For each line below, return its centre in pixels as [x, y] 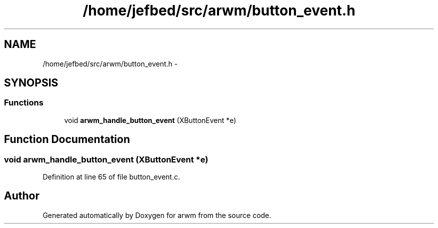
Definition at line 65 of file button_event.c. [111, 177]
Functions [24, 103]
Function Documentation [67, 139]
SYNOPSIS [31, 83]
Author [22, 196]
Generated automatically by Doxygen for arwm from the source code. [157, 215]
